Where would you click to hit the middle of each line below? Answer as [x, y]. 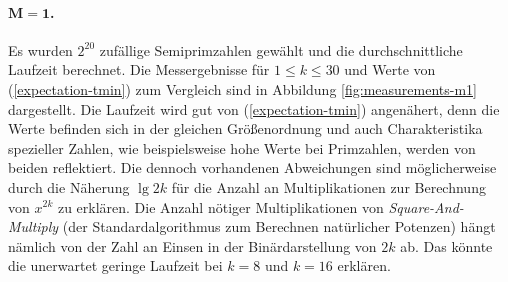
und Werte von [390, 69]
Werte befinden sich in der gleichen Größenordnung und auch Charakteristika [245, 128]
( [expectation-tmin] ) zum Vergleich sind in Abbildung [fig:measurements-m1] [242, 88]
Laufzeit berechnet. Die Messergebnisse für [139, 69]
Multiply [33, 226]
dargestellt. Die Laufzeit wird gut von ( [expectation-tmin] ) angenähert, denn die [254, 108]
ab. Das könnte [446, 245]
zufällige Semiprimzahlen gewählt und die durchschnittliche [281, 49]
